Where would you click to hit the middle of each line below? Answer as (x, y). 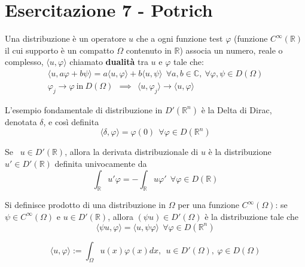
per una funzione (208, 205)
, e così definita (71, 121)
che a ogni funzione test (179, 38)
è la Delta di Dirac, (237, 109)
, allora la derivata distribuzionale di (132, 152)
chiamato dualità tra (109, 62)
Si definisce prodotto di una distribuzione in (86, 205)
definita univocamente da (101, 163)
